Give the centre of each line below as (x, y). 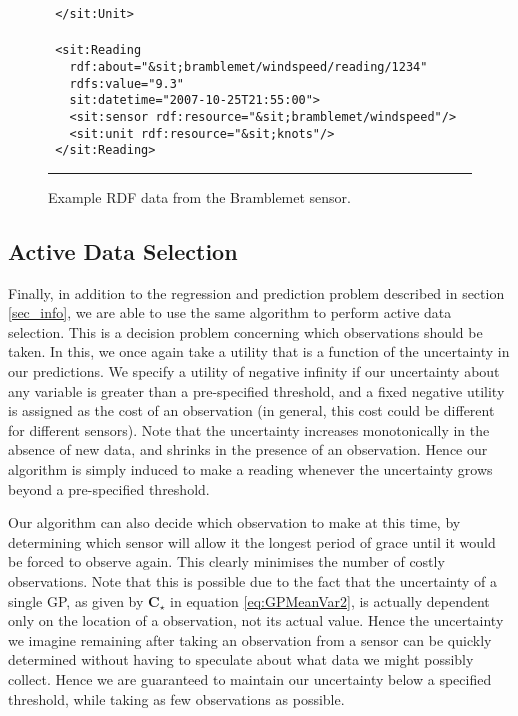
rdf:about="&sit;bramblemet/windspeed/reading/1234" (248, 66)
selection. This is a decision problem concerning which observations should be (245, 331)
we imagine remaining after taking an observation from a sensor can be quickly (250, 639)
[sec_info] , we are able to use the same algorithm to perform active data (230, 312)
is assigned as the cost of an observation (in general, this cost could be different (251, 410)
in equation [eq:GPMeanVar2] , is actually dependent (330, 600)
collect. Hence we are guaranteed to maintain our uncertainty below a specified (250, 678)
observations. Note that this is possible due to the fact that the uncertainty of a (252, 580)
